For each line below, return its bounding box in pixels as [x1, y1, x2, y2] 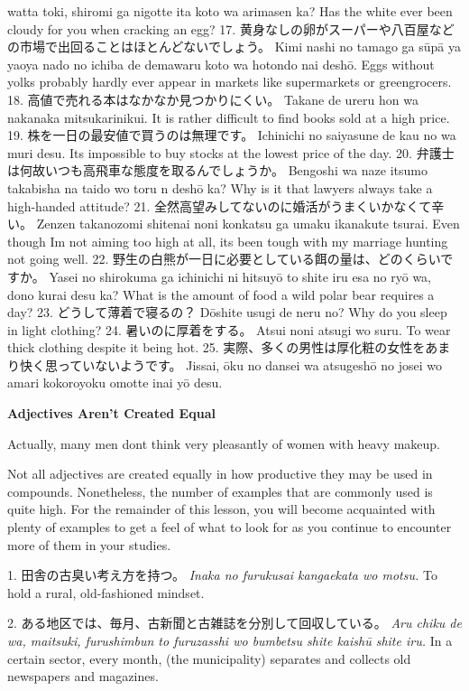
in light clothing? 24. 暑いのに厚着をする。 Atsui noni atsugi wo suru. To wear [7, 320, 451, 339]
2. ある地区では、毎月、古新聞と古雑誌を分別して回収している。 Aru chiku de [7, 613, 462, 632]
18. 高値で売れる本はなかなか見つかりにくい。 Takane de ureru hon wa [7, 89, 418, 108]
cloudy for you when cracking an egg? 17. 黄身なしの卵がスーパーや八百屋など [7, 19, 455, 38]
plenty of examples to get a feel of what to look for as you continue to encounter [7, 518, 452, 537]
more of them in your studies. [7, 535, 171, 554]
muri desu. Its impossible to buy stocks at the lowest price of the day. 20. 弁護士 [7, 143, 455, 162]
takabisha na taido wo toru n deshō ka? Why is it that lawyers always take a [7, 178, 433, 197]
